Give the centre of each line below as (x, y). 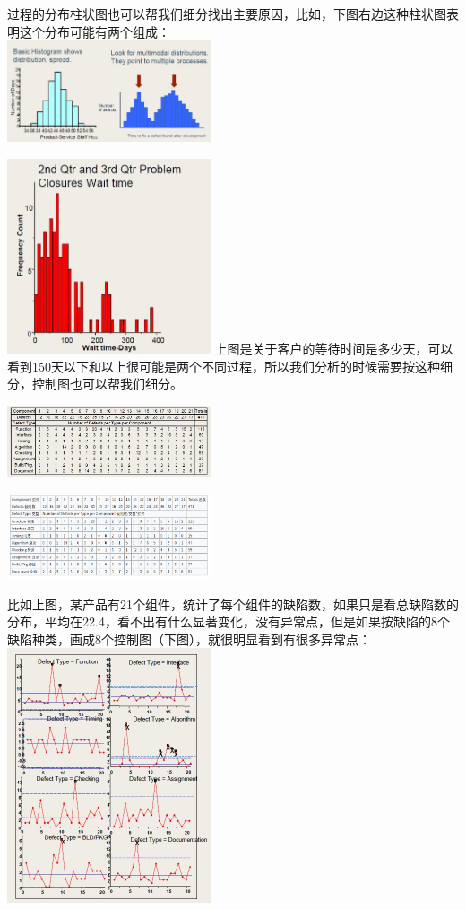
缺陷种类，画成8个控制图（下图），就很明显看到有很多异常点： (189, 639)
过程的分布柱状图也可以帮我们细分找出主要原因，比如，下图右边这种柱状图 (227, 13)
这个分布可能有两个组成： (95, 31)
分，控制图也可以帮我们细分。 (95, 384)
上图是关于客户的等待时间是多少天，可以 (334, 349)
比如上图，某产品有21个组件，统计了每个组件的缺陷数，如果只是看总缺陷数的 (233, 604)
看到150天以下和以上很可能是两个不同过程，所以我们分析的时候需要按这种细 (230, 366)
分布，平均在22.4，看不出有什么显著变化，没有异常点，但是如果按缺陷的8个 (229, 621)
